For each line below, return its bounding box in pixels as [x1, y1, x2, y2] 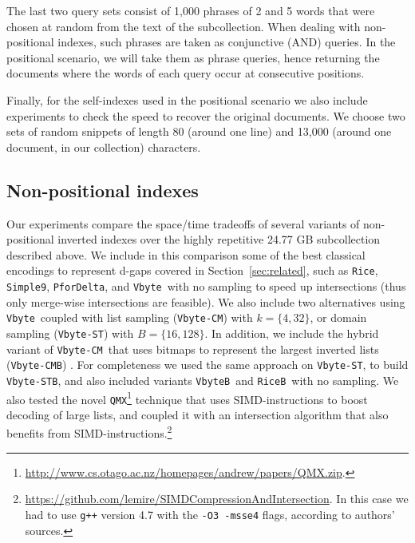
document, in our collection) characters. [6, 138, 201, 155]
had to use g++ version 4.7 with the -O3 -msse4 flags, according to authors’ [25, 505, 395, 522]
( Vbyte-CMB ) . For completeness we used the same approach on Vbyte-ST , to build [6, 356, 409, 373]
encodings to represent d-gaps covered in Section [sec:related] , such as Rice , [6, 262, 378, 279]
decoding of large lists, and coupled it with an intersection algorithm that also [6, 406, 389, 422]
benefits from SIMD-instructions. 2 [6, 422, 172, 442]
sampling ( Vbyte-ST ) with [6, 324, 134, 341]
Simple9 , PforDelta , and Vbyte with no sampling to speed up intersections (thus [6, 277, 406, 294]
